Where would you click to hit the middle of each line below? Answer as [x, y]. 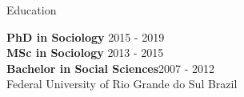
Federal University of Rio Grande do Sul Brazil [122, 84]
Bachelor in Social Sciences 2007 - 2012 [111, 68]
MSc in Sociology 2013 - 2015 [85, 53]
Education [32, 10]
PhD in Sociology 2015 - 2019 [86, 36]
